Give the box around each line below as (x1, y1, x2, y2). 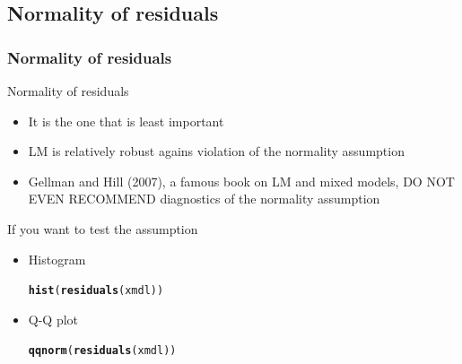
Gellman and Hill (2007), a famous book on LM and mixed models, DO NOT (28, 171, 455, 190)
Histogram (28, 249, 86, 268)
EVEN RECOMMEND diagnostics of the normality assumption (28, 189, 380, 208)
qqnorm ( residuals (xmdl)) (28, 344, 177, 358)
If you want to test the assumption (7, 219, 198, 238)
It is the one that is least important (28, 111, 224, 130)
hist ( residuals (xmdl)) (28, 284, 164, 298)
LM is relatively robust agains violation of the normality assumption (28, 142, 405, 160)
